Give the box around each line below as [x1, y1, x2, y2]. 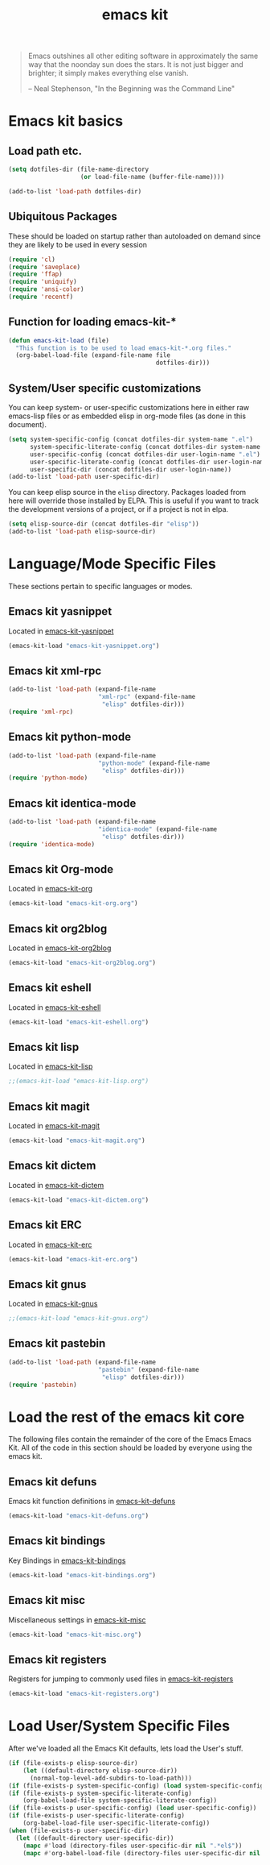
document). [8, 420, 47, 429]
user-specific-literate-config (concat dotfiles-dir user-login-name [29, 458, 268, 466]
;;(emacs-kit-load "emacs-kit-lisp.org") [8, 1078, 149, 1086]
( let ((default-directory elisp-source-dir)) [22, 1767, 178, 1775]
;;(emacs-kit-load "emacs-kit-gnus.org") [8, 1315, 149, 1323]
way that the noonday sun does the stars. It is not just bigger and [27, 60, 243, 69]
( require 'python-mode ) [8, 774, 88, 783]
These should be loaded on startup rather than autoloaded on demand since [8, 231, 261, 241]
